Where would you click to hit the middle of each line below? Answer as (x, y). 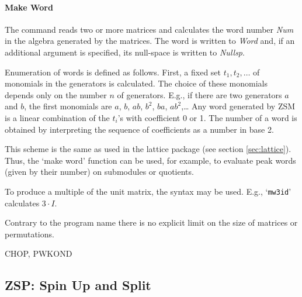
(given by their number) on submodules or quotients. (99, 172)
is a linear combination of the (57, 117)
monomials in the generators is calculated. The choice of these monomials (136, 83)
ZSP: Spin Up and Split (78, 285)
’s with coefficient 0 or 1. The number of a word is (207, 117)
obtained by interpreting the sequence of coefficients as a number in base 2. (139, 129)
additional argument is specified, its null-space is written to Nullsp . (125, 52)
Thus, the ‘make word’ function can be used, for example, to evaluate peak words (150, 160)
